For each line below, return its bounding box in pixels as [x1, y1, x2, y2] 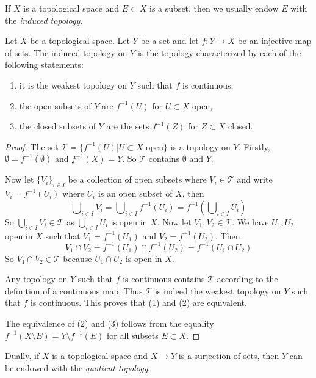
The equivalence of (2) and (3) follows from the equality [5, 317, 214, 329]
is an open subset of [98, 187, 173, 200]
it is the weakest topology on [19, 78, 127, 91]
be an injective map [237, 34, 312, 47]
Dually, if [5, 349, 40, 362]
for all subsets [107, 329, 159, 341]
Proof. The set [5, 140, 59, 153]
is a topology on [170, 140, 231, 153]
